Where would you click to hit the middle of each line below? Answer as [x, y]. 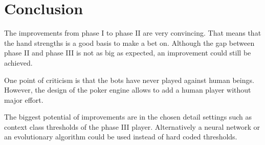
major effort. [24, 99]
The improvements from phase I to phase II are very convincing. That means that [133, 33]
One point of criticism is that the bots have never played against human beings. [129, 80]
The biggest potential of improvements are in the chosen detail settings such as [128, 117]
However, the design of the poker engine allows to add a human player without [128, 90]
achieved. [18, 62]
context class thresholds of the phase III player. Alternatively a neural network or [132, 126]
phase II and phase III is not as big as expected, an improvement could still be [128, 53]
